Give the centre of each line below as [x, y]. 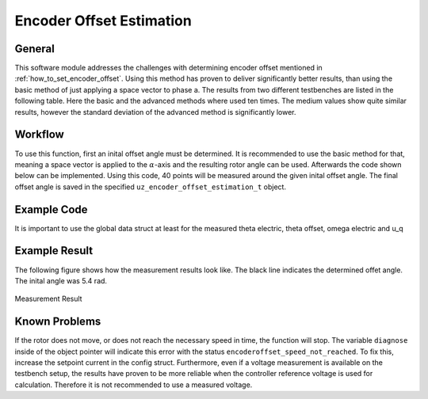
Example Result [54, 251]
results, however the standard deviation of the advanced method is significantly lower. [155, 112]
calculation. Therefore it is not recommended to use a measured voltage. [134, 385]
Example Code [51, 209]
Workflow [40, 135]
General [35, 49]
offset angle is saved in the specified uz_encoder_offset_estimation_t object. [151, 187]
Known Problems [58, 322]
